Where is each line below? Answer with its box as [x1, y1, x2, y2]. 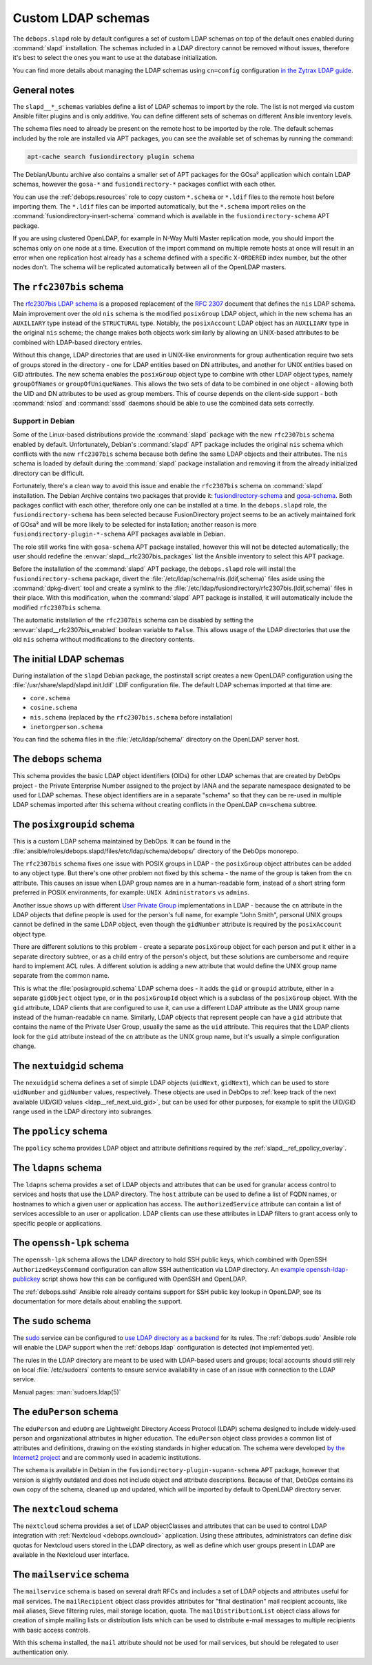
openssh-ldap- [305, 1265, 349, 1273]
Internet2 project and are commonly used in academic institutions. [12, 1453, 201, 1461]
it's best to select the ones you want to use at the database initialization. [12, 54, 218, 62]
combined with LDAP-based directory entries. [12, 338, 143, 346]
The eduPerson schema [12, 1405, 118, 1418]
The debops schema [12, 753, 103, 765]
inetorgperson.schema [30, 723, 103, 731]
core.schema [30, 694, 70, 702]
